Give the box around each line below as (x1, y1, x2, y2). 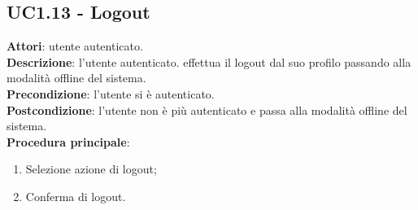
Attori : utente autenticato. (7, 37, 143, 55)
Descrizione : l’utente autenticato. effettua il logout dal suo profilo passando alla (7, 53, 411, 70)
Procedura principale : (7, 133, 130, 150)
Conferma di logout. (25, 187, 126, 204)
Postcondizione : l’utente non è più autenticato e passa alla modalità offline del (7, 101, 407, 118)
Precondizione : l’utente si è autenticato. (7, 85, 215, 102)
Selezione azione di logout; (25, 160, 157, 177)
